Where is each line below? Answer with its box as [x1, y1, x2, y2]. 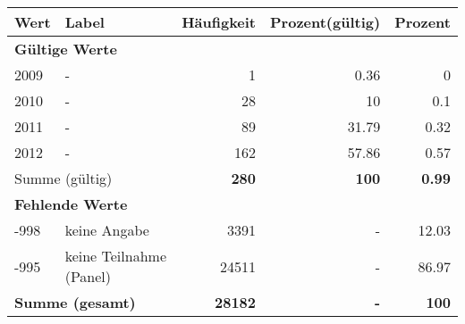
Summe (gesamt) [14, 292, 136, 312]
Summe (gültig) [14, 168, 113, 188]
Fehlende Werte [14, 194, 128, 214]
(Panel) [64, 266, 112, 287]
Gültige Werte [14, 38, 117, 59]
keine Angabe [64, 220, 149, 240]
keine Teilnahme [64, 245, 166, 266]
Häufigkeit [182, 12, 257, 32]
